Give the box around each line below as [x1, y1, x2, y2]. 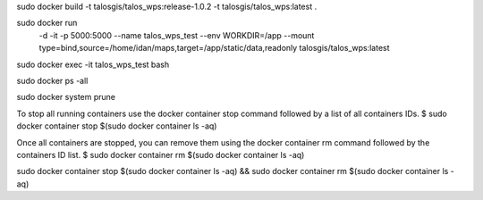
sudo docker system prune [16, 92, 116, 103]
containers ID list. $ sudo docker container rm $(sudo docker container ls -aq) [16, 149, 305, 160]
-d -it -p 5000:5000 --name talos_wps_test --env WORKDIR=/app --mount [38, 29, 315, 40]
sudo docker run [16, 18, 78, 29]
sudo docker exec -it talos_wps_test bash [16, 59, 170, 70]
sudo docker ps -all [16, 75, 89, 86]
